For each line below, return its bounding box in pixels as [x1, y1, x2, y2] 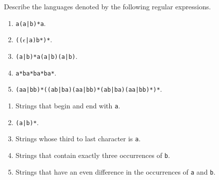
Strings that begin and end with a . [15, 100, 121, 110]
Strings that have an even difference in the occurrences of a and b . [15, 166, 216, 177]
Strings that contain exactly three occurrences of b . [15, 150, 170, 160]
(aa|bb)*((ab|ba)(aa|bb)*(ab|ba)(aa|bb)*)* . [15, 84, 162, 94]
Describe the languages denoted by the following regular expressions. [4, 1, 211, 11]
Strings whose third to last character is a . [15, 133, 141, 144]
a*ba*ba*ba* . [15, 67, 57, 77]
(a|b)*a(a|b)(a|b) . [15, 51, 78, 61]
